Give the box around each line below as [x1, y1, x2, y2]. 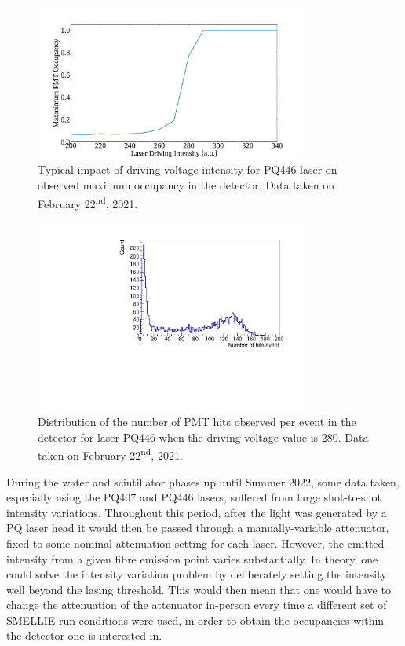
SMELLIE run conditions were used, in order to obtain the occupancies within [6, 611, 385, 628]
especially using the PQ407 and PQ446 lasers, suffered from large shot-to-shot [6, 489, 381, 505]
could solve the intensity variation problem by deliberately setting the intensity [6, 566, 387, 582]
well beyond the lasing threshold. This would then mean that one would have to [6, 581, 391, 597]
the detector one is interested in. [6, 627, 162, 644]
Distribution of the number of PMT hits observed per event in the [38, 413, 356, 430]
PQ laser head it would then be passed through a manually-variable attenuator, [6, 519, 389, 536]
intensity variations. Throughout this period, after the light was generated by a [6, 504, 387, 520]
